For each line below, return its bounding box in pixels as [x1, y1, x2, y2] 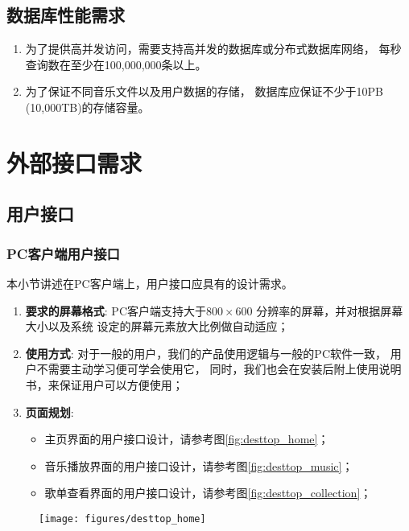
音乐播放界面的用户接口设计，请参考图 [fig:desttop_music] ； [44, 457, 353, 474]
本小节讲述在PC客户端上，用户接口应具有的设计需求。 [6, 274, 293, 291]
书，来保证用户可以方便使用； [25, 376, 184, 393]
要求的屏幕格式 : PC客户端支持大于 [25, 302, 206, 319]
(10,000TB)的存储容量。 [25, 98, 150, 115]
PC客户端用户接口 [6, 243, 120, 263]
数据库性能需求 [6, 2, 125, 27]
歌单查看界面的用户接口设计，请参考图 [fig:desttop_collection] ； [44, 484, 372, 501]
